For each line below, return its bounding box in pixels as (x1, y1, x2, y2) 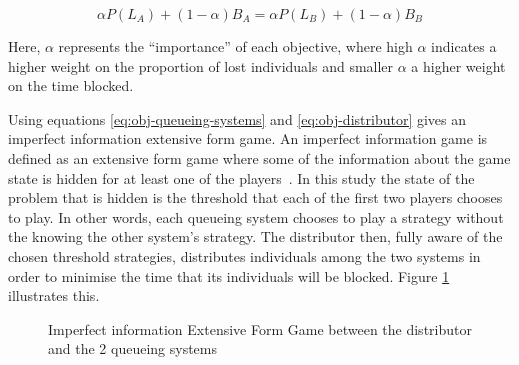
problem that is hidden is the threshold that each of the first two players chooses (8, 187, 503, 208)
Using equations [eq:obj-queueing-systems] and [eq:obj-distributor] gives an (8, 108, 467, 129)
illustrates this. (8, 285, 100, 306)
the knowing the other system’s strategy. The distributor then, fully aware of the (8, 226, 503, 247)
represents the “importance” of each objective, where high (58, 36, 413, 56)
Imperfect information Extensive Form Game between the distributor (48, 318, 472, 339)
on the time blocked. (8, 75, 134, 96)
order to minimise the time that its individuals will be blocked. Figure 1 (8, 265, 450, 286)
